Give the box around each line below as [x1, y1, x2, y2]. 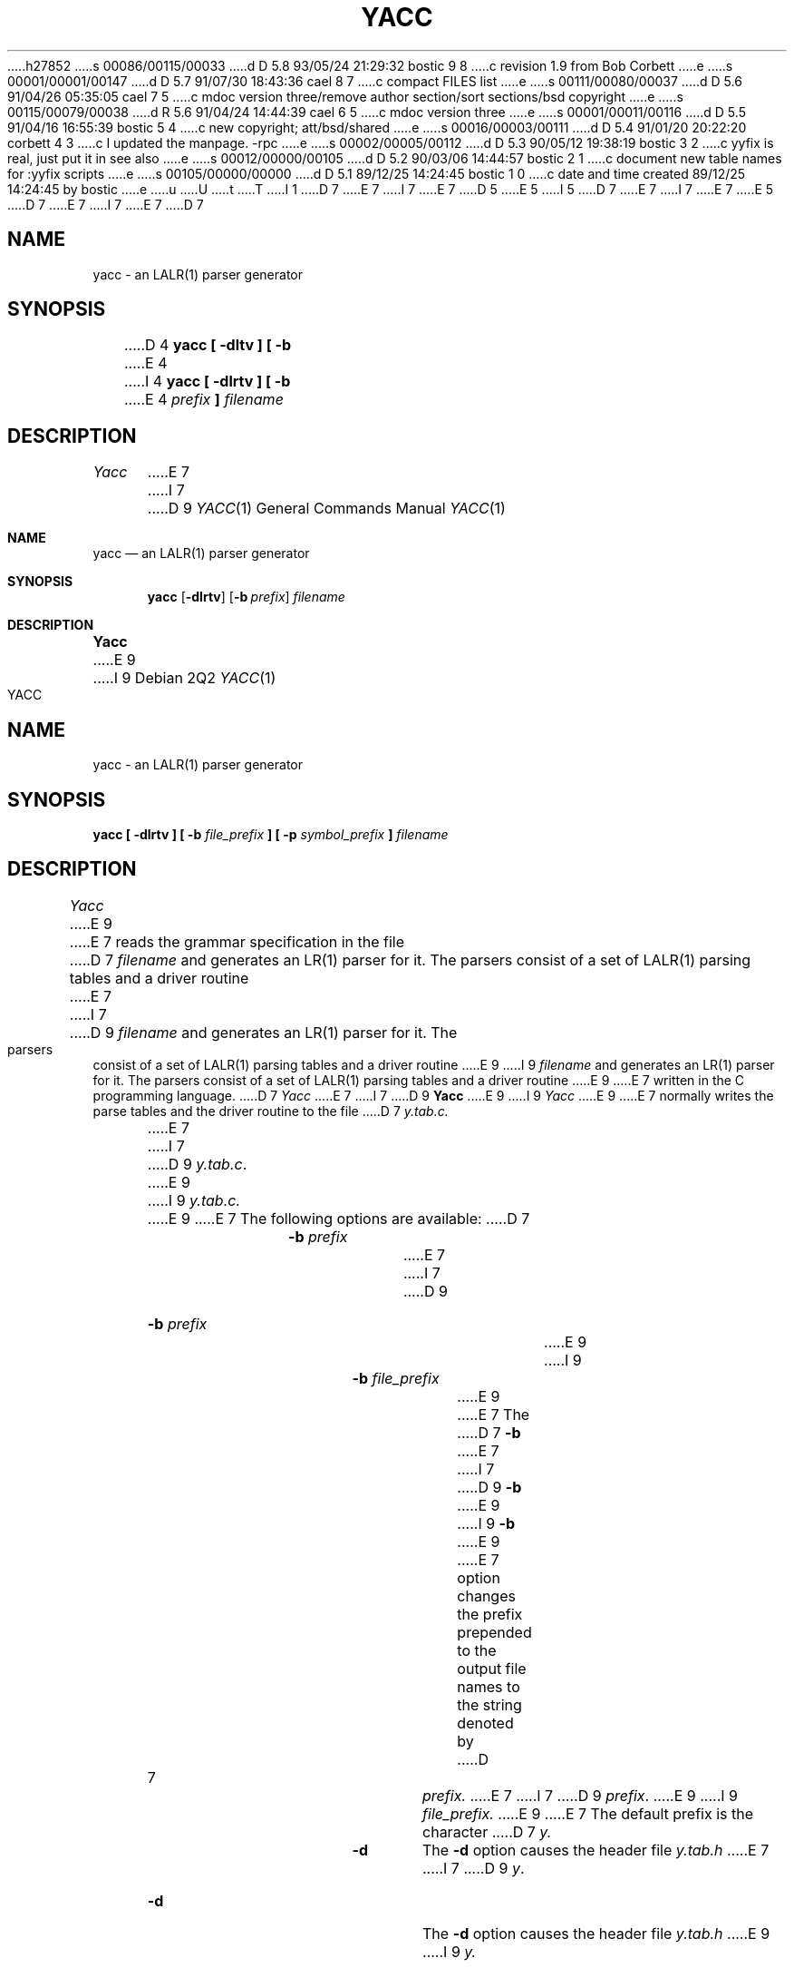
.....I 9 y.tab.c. [147, 1190, 241, 1209]
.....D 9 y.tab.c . [147, 1154, 247, 1173]
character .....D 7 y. [422, 1822, 552, 1841]
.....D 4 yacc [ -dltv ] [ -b [123, 336, 292, 355]
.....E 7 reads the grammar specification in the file [69, 932, 405, 951]
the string [457, 1695, 522, 1714]
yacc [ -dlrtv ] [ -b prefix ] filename [147, 589, 345, 605]
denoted [457, 1713, 514, 1732]
